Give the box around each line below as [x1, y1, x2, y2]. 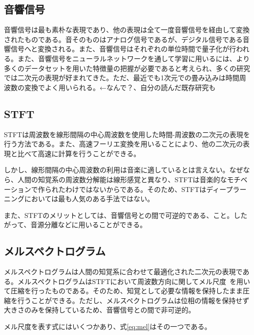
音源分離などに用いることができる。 [30, 219, 147, 230]
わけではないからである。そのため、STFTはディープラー [65, 184, 247, 194]
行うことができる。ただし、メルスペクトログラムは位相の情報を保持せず [17, 295, 250, 305]
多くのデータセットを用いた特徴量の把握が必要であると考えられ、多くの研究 [4, 63, 250, 73]
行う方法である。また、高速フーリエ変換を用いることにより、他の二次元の [4, 139, 243, 149]
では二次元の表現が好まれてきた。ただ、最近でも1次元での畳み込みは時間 [4, 72, 239, 83]
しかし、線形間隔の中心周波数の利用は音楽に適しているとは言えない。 [4, 165, 230, 175]
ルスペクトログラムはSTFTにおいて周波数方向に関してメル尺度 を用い [24, 276, 250, 286]
